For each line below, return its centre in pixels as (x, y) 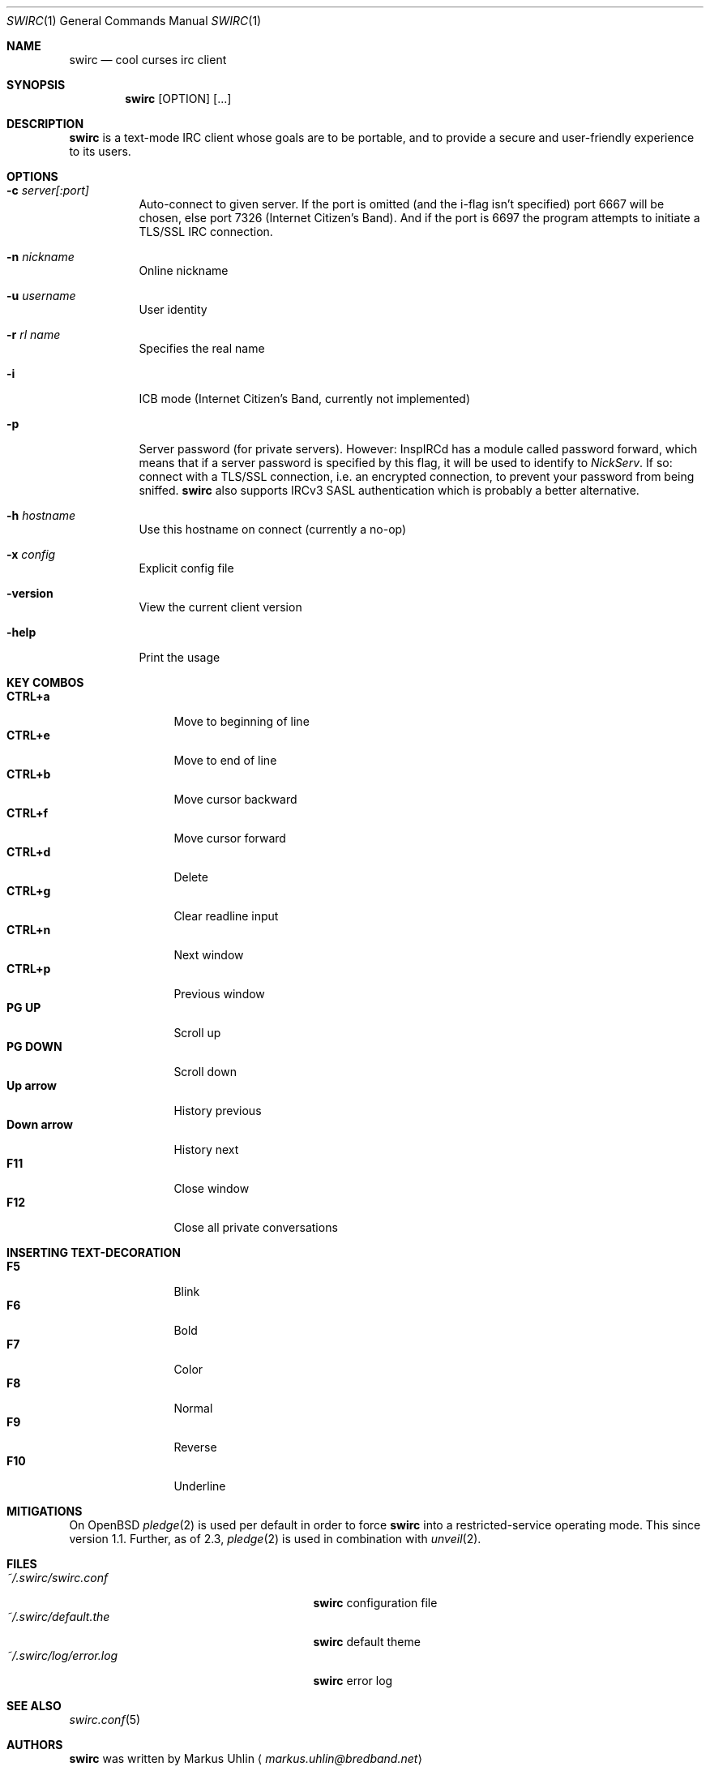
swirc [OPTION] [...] (178, 99)
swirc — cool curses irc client (148, 60)
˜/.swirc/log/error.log (62, 1655)
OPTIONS (32, 176)
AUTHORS (35, 1745)
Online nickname (184, 270)
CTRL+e (28, 735)
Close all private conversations (256, 1227)
